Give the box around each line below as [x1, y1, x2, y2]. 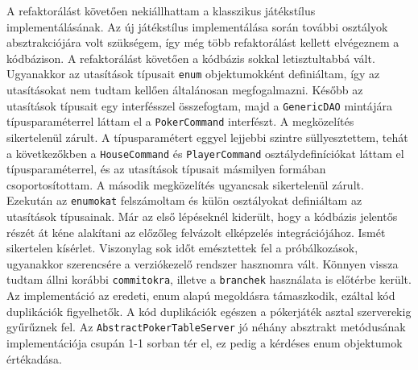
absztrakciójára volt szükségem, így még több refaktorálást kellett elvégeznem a [6, 34, 399, 51]
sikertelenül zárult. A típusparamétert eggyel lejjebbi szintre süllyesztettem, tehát [6, 128, 408, 145]
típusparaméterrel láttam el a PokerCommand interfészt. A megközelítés [6, 113, 354, 130]
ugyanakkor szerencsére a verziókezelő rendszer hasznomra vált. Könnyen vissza [6, 255, 399, 272]
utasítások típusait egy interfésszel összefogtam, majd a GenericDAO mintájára [6, 97, 392, 114]
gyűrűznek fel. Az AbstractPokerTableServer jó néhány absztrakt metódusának [6, 318, 406, 335]
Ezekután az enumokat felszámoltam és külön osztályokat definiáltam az [6, 192, 362, 209]
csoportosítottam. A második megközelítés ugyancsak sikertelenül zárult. [6, 176, 364, 193]
